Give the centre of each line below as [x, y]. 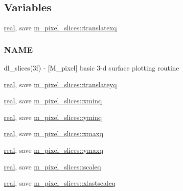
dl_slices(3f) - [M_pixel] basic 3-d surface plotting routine [91, 68]
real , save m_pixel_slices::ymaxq [54, 150]
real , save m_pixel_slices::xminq [53, 101]
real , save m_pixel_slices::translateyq [60, 84]
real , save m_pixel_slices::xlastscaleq [60, 183]
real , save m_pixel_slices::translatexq [60, 28]
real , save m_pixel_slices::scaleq [53, 166]
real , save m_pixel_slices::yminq [53, 117]
